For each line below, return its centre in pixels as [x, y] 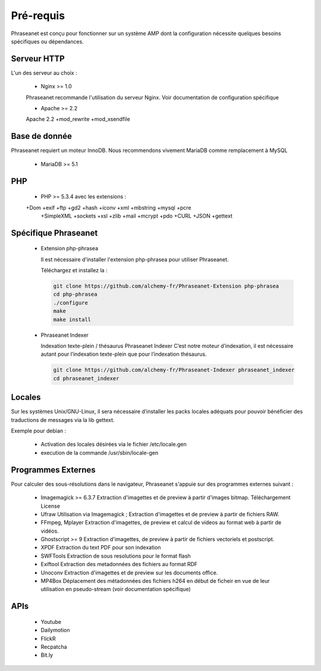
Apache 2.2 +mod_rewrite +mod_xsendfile [78, 119]
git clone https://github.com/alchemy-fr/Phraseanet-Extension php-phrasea [166, 286]
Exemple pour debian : [39, 431]
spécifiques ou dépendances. [48, 41]
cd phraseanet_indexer [86, 378]
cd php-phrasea [75, 294]
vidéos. [50, 531]
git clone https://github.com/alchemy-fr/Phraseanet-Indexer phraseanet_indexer [174, 370]
